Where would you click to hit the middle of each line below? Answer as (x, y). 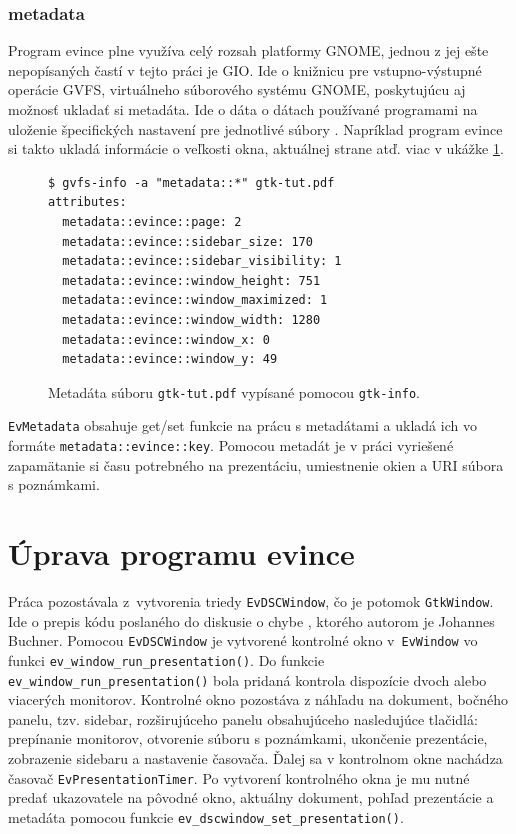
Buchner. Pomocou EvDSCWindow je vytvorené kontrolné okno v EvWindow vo (243, 640)
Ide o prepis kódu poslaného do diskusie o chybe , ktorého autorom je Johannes (251, 620)
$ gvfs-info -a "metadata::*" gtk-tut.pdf (191, 182)
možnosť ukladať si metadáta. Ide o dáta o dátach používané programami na (243, 109)
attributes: (87, 202)
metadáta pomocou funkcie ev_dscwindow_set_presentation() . (206, 816)
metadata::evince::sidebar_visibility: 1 (202, 261)
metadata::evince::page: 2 (152, 221)
